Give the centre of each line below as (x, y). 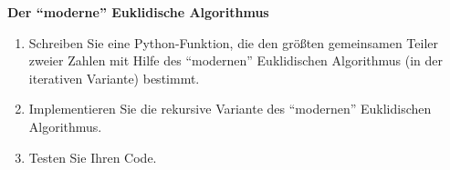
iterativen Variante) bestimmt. (114, 78)
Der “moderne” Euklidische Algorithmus (138, 12)
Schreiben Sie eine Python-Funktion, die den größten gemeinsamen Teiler (234, 42)
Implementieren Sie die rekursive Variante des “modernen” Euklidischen (230, 109)
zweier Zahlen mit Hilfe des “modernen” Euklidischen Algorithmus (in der (236, 60)
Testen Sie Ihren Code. (93, 157)
